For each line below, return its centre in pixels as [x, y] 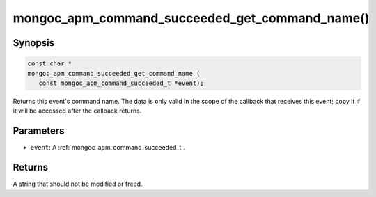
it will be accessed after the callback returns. [77, 111]
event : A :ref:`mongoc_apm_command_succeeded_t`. [108, 148]
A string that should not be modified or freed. [78, 184]
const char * [50, 64]
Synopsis [34, 43]
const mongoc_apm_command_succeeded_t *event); [122, 83]
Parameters [39, 131]
